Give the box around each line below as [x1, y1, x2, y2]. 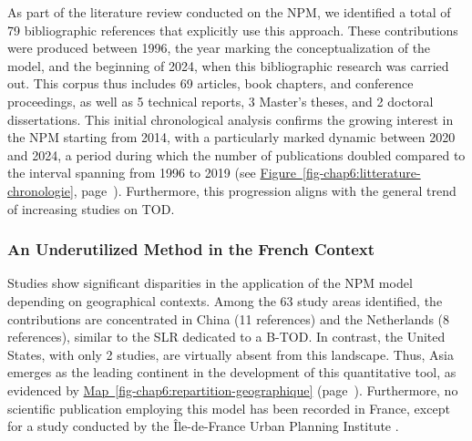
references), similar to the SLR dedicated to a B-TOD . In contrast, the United [7, 327, 446, 346]
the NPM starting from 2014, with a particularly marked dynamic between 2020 [7, 128, 456, 147]
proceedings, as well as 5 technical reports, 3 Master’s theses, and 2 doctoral [7, 91, 434, 110]
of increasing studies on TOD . [7, 199, 175, 218]
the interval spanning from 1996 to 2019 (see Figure [7, 163, 297, 182]
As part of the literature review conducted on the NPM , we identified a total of [7, 3, 451, 21]
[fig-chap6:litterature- [303, 163, 421, 182]
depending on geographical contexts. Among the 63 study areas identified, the [7, 291, 443, 310]
